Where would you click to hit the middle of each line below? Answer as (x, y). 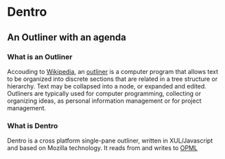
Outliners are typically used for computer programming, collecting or (104, 93)
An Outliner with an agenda (67, 37)
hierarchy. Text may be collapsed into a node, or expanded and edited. (107, 86)
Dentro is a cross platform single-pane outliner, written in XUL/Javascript (110, 140)
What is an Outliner (40, 57)
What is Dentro (33, 125)
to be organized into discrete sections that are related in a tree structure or (113, 79)
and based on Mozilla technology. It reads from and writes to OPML (102, 148)
